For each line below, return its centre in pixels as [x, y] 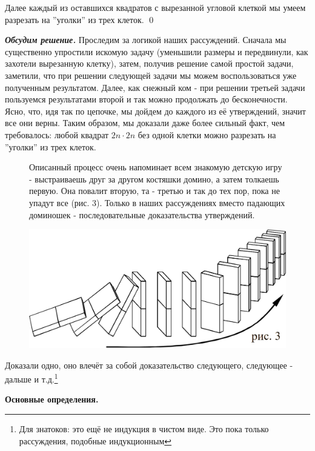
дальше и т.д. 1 [31, 378]
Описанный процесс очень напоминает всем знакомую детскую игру [156, 167]
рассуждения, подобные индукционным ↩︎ [95, 440]
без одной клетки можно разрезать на [207, 134]
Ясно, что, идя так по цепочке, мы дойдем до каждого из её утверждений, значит [155, 111]
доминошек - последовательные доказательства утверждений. [142, 214]
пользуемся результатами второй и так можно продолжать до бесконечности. [146, 99]
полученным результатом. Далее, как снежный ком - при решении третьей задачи [155, 87]
